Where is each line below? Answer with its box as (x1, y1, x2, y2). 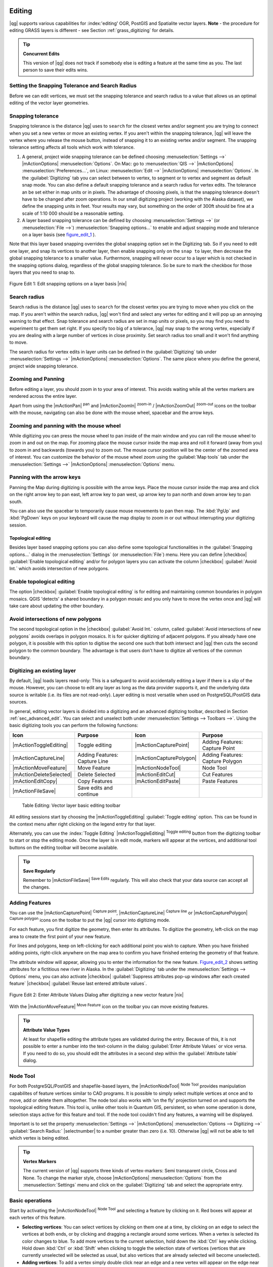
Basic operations (9, 1197, 52, 1204)
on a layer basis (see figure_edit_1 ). (22, 232, 96, 238)
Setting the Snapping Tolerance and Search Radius (9, 82, 137, 89)
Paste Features (202, 777, 238, 785)
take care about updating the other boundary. (9, 603, 105, 609)
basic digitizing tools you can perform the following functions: (9, 722, 139, 728)
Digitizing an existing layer (9, 667, 76, 674)
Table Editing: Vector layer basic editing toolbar (22, 802, 121, 808)
